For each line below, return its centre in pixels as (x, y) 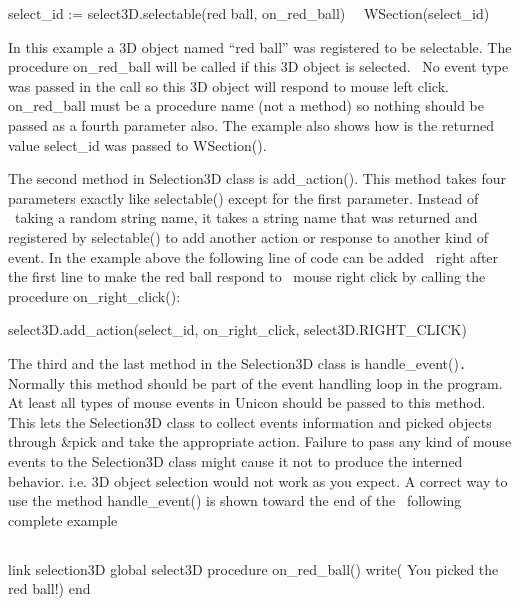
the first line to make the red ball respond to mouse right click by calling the (247, 276)
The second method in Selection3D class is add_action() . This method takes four (257, 178)
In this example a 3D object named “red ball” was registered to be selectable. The (260, 46)
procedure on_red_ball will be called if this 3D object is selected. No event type (258, 66)
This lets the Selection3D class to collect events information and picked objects (250, 421)
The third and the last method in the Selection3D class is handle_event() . (237, 362)
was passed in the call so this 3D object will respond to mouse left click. (228, 85)
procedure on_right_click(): (94, 295)
